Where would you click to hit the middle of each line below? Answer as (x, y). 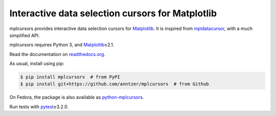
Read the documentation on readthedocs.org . (57, 54)
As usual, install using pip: (37, 64)
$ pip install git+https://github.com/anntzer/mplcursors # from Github (114, 84)
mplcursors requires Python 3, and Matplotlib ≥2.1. (62, 45)
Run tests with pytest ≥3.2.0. (39, 106)
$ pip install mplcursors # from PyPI (70, 77)
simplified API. (25, 35)
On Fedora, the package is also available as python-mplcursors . (77, 97)
